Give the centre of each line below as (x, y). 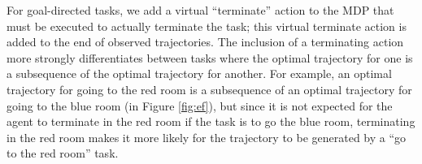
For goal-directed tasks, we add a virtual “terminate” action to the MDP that (200, 10)
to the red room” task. (63, 153)
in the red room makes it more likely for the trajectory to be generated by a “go (207, 137)
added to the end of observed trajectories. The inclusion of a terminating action (205, 42)
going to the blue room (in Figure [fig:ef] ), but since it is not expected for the (200, 105)
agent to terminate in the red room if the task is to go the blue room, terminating (211, 121)
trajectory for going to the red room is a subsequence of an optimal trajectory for (209, 89)
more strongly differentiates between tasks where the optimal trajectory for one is (210, 57)
